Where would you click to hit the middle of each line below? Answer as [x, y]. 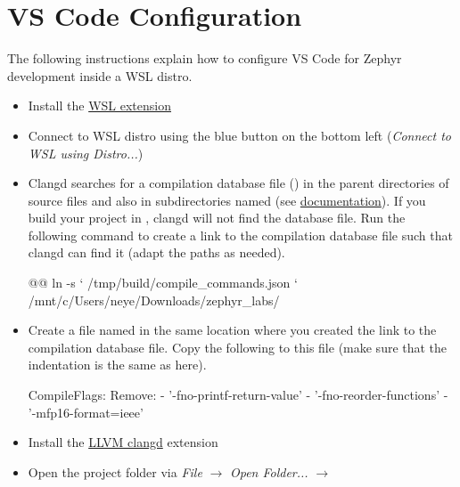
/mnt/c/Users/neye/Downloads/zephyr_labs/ [154, 300]
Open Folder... [269, 471]
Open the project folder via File [115, 471]
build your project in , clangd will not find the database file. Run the [217, 218]
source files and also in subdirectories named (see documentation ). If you [227, 200]
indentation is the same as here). [117, 365]
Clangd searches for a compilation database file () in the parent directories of [238, 183]
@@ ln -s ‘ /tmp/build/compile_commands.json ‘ [163, 283]
